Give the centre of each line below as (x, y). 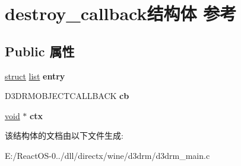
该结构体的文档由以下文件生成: (64, 135)
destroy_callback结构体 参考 (121, 13)
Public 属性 (40, 51)
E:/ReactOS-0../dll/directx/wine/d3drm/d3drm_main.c (107, 155)
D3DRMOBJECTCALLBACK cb (67, 96)
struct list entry (35, 76)
